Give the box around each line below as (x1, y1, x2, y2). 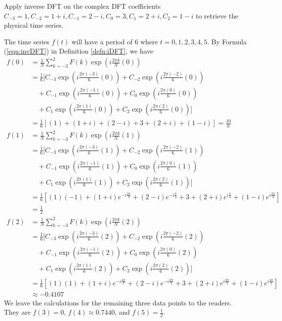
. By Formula (207, 36, 247, 46)
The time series (4, 36, 50, 46)
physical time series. (4, 20, 64, 30)
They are (4, 307, 31, 317)
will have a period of (71, 36, 133, 46)
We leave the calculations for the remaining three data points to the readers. (4, 297, 232, 307)
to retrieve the (195, 10, 238, 20)
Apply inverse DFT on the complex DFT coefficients (4, 1, 161, 11)
